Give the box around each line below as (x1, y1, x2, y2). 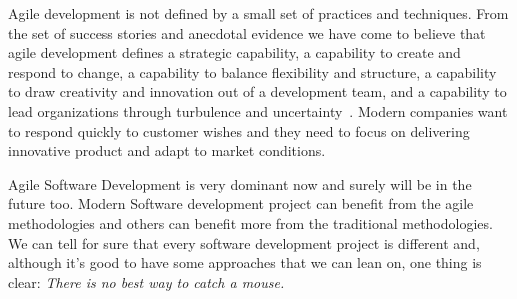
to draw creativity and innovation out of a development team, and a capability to (8, 81, 507, 102)
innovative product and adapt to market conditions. (8, 140, 326, 161)
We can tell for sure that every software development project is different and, (8, 232, 480, 253)
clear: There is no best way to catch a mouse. (8, 271, 285, 292)
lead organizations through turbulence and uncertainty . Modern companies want (8, 100, 508, 121)
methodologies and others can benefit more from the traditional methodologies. (8, 212, 493, 233)
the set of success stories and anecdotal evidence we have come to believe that (8, 22, 486, 43)
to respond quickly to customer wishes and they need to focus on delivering (8, 120, 470, 141)
